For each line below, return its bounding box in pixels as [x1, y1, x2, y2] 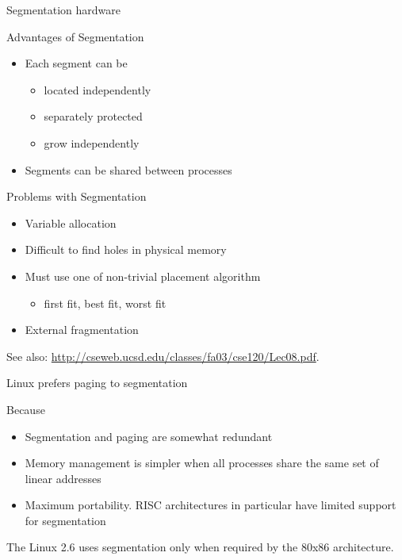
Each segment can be [25, 55, 128, 71]
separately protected [44, 108, 143, 125]
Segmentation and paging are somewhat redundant [25, 428, 273, 444]
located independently [44, 81, 151, 98]
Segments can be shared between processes [25, 161, 232, 178]
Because [6, 401, 45, 417]
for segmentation [25, 512, 106, 528]
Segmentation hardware [6, 2, 121, 17]
